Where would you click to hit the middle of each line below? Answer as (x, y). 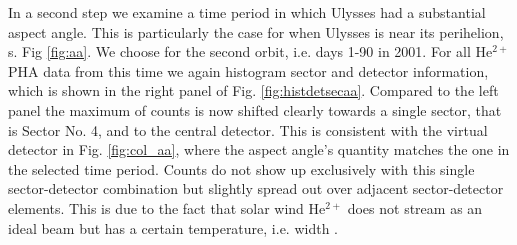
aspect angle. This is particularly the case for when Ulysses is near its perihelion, (256, 31)
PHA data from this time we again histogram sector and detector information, (248, 70)
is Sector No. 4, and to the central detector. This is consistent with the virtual (248, 129)
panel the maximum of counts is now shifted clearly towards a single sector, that (255, 109)
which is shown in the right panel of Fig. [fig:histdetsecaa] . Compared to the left (253, 90)
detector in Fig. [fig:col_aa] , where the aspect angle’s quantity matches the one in (259, 149)
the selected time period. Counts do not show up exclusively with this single (241, 168)
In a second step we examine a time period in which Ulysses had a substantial (247, 12)
